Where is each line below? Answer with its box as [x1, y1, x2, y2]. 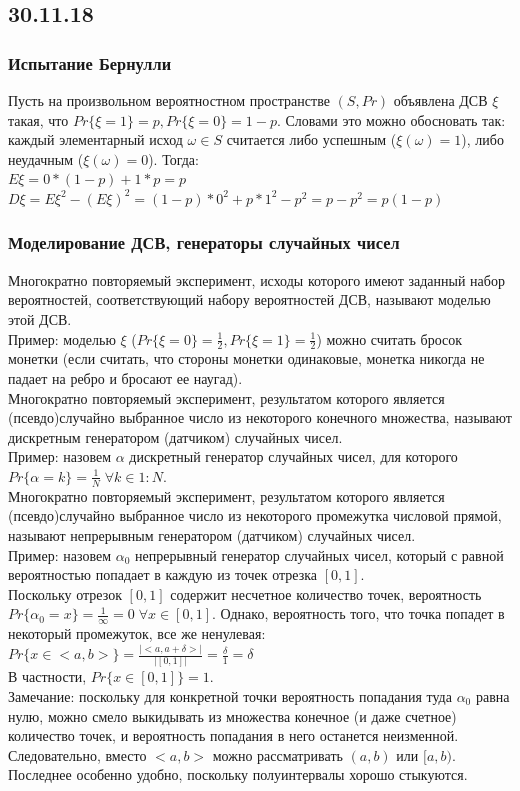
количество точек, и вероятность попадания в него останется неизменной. [8, 725, 459, 746]
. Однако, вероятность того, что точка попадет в [211, 603, 505, 624]
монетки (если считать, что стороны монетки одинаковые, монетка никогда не [8, 348, 485, 369]
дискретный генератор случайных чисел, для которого [129, 446, 458, 467]
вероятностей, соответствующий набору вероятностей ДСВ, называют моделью [8, 289, 491, 310]
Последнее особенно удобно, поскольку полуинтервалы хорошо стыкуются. [8, 764, 468, 785]
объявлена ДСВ [393, 90, 488, 110]
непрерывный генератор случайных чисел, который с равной [134, 544, 504, 565]
